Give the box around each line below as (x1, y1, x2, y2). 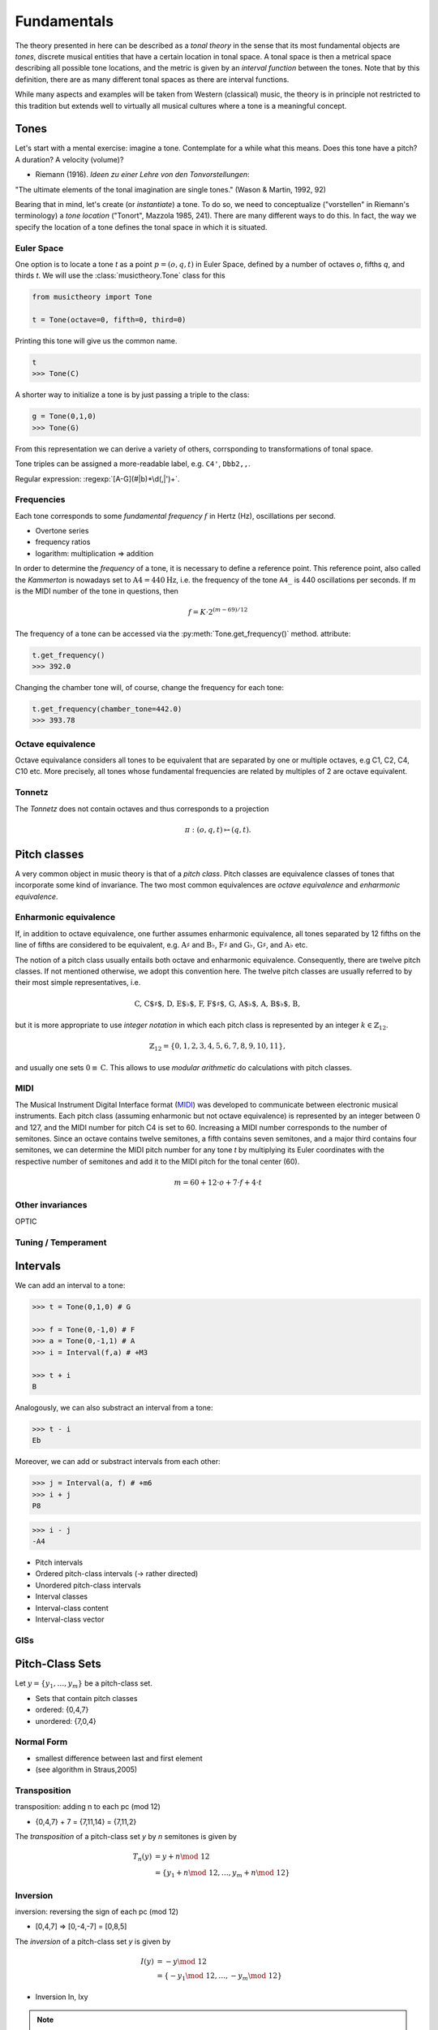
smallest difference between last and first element (35, 1753, 203, 1763)
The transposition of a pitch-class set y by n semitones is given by (15, 1832, 237, 1842)
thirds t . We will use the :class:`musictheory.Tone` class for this (15, 270, 226, 280)
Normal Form (15, 1736, 68, 1747)
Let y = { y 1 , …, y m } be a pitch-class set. (15, 1678, 153, 1691)
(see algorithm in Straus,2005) (35, 1764, 138, 1774)
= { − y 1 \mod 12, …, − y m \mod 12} (157, 1971, 283, 1982)
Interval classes (35, 1592, 88, 1601)
